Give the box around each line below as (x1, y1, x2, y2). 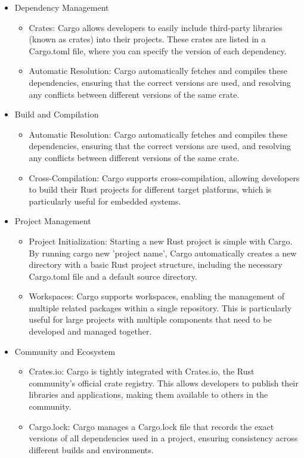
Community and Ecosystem (14, 345, 116, 357)
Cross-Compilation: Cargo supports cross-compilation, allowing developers (29, 171, 300, 184)
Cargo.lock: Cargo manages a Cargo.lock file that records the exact (29, 420, 274, 432)
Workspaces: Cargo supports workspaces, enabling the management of (29, 290, 284, 302)
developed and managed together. (29, 325, 152, 338)
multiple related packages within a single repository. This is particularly (29, 301, 292, 314)
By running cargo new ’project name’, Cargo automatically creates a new (29, 246, 297, 259)
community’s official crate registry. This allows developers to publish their (29, 376, 299, 389)
